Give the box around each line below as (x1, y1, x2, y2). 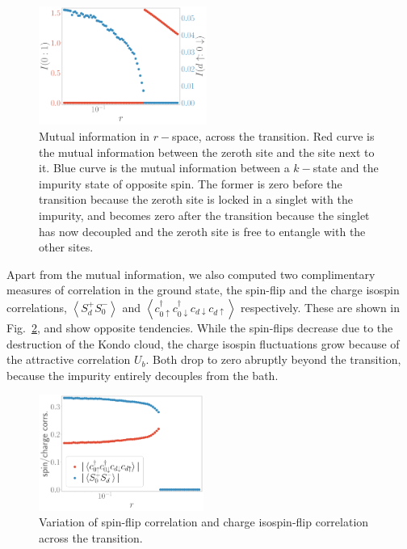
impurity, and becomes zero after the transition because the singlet (39, 206, 370, 223)
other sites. (39, 239, 94, 255)
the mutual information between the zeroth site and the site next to (39, 143, 375, 160)
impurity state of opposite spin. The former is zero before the (39, 175, 342, 192)
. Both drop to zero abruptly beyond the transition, (145, 351, 401, 368)
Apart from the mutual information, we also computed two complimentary (6, 265, 376, 282)
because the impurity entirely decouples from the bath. (6, 366, 279, 383)
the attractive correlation (6, 351, 131, 368)
